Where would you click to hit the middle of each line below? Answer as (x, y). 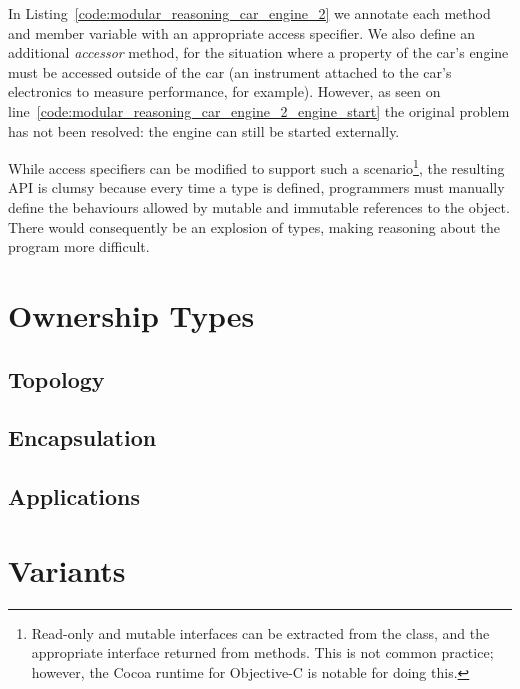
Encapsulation (82, 437)
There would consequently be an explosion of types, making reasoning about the (254, 226)
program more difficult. (79, 246)
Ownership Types (131, 314)
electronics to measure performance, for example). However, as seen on (224, 91)
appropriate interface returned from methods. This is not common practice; (262, 652)
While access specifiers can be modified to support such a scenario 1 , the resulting (256, 166)
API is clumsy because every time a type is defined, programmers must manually (256, 187)
